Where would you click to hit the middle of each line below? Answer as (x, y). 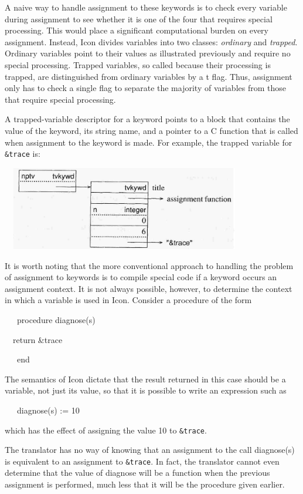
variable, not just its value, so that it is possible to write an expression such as (146, 390)
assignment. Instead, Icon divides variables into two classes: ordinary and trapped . (151, 41)
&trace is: (23, 154)
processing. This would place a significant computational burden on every (137, 30)
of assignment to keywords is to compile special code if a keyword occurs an (141, 277)
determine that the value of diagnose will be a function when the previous (137, 473)
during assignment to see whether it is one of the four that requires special (139, 19)
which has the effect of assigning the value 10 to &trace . (106, 430)
